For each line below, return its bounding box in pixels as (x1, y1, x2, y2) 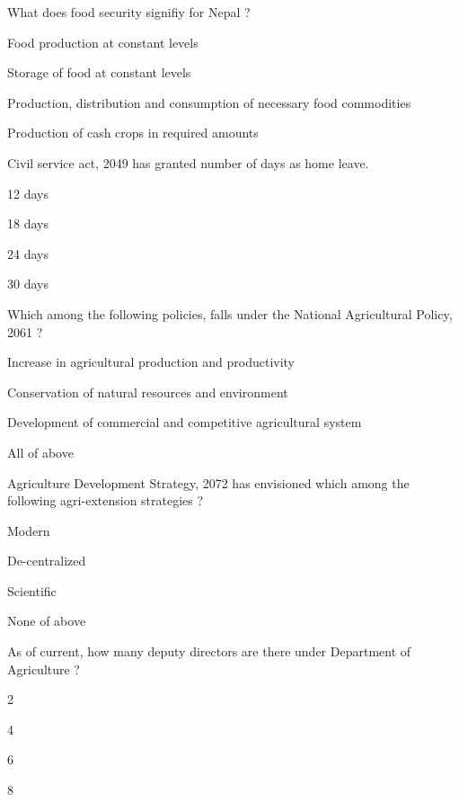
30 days (7, 274, 49, 293)
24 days (7, 244, 49, 263)
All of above (7, 442, 74, 461)
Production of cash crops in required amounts (7, 123, 259, 142)
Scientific (7, 581, 57, 600)
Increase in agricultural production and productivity (7, 352, 296, 371)
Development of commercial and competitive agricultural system (7, 413, 362, 432)
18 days (7, 214, 49, 233)
